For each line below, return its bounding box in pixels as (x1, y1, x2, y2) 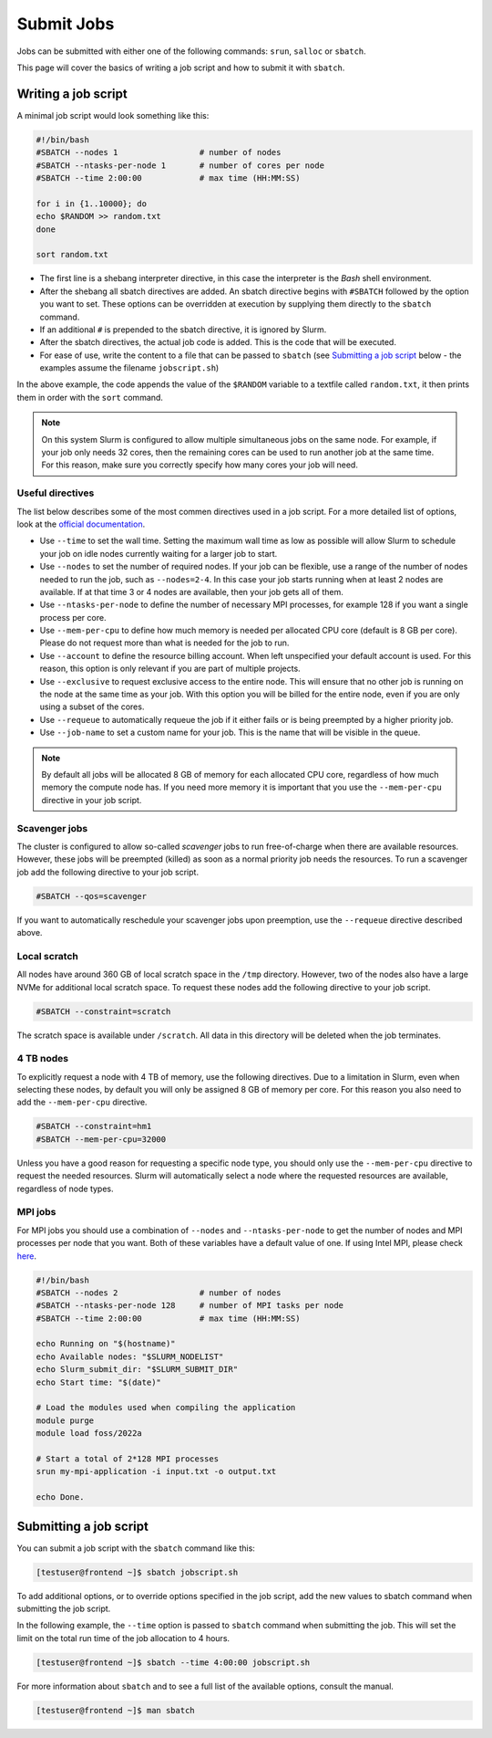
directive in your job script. (41, 794, 142, 805)
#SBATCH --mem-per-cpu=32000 (36, 1134, 167, 1145)
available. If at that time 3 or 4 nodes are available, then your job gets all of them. (39, 586, 343, 597)
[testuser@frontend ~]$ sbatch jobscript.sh (36, 1566, 239, 1577)
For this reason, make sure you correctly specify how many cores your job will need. (41, 459, 359, 470)
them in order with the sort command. (16, 392, 164, 403)
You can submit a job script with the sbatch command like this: (16, 1543, 255, 1554)
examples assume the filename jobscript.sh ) (39, 362, 220, 373)
